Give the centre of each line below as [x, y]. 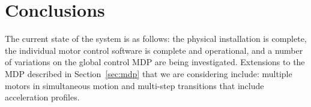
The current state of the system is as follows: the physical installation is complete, [156, 39]
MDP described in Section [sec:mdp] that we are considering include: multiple [149, 73]
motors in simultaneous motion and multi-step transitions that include [134, 85]
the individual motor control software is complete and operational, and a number [154, 50]
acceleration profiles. [42, 97]
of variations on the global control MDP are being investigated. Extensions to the [155, 62]
